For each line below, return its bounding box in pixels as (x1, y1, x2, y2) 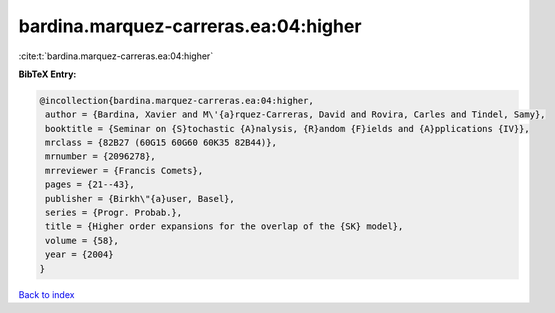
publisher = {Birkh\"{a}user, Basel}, (45, 193, 235, 204)
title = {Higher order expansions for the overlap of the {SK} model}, (45, 221, 404, 232)
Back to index (18, 288, 75, 300)
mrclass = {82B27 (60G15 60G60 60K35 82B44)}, (45, 137, 277, 149)
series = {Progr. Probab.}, (45, 207, 183, 219)
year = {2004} (45, 249, 114, 260)
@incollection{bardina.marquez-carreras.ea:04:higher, (39, 95, 314, 106)
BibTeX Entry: (18, 68, 77, 80)
